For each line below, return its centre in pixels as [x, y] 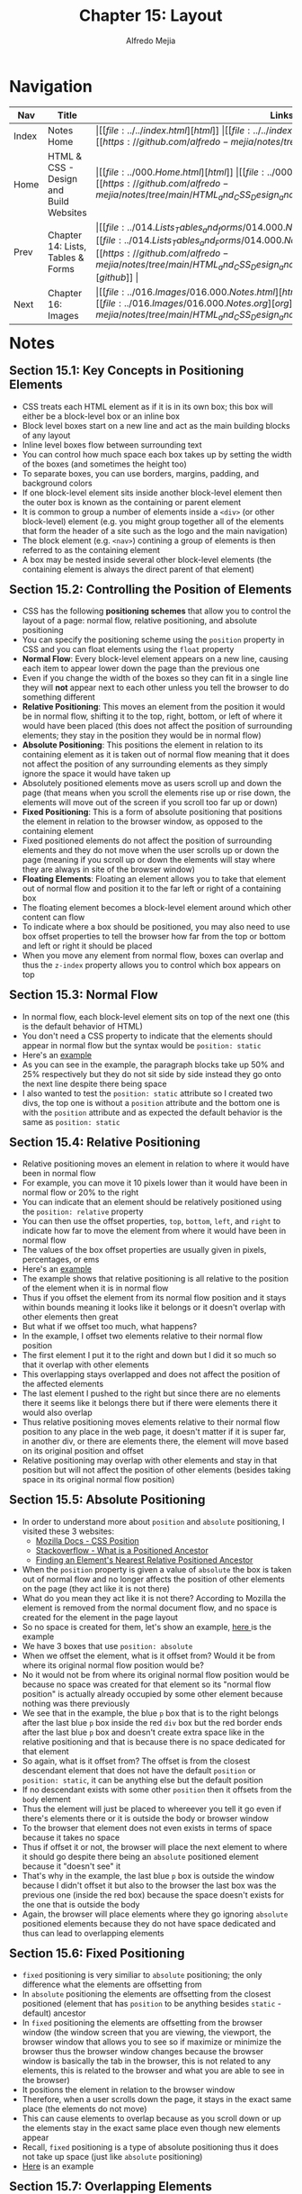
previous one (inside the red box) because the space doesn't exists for [153, 1895]
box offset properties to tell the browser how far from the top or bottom [154, 937]
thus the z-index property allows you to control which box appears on [151, 966]
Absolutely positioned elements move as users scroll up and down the [152, 784]
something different [58, 697]
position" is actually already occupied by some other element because [153, 1693]
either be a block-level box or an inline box [101, 416]
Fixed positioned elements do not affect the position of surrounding [147, 841]
